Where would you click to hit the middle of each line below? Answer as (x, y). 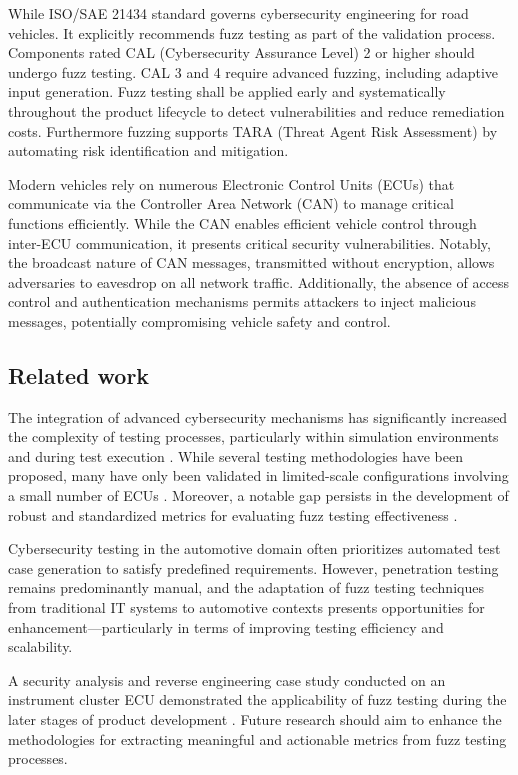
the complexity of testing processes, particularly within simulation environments (253, 436)
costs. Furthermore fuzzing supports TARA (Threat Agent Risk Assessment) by (253, 130)
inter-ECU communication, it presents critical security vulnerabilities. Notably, (249, 242)
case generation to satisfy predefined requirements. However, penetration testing (253, 567)
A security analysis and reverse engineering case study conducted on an (227, 679)
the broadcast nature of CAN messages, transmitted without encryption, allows (251, 262)
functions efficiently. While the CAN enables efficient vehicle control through (242, 222)
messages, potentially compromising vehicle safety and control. (199, 320)
